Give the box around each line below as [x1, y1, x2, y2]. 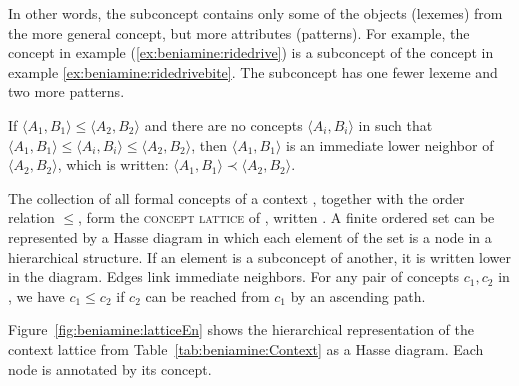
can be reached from [145, 285, 270, 306]
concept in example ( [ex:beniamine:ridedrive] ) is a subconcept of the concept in [8, 42, 494, 63]
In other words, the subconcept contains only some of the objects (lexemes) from [8, 3, 503, 23]
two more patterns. [8, 81, 125, 102]
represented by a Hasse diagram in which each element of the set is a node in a [8, 226, 492, 247]
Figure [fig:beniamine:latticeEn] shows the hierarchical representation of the [8, 319, 474, 340]
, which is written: [57, 154, 169, 175]
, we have [8, 285, 65, 306]
